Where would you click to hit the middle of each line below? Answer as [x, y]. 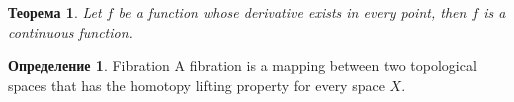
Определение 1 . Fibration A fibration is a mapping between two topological [242, 65]
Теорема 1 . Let [55, 12]
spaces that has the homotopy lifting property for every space [196, 84]
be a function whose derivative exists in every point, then [292, 12]
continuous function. [70, 31]
